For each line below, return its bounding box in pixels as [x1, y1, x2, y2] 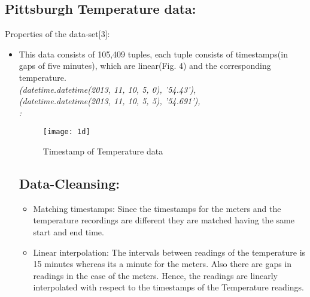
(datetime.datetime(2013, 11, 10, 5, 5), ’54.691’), [19, 95, 200, 107]
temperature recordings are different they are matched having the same [33, 214, 294, 226]
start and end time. [33, 226, 104, 238]
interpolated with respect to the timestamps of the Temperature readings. [33, 281, 304, 293]
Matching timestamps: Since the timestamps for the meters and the [33, 202, 281, 214]
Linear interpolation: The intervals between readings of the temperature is [33, 246, 306, 258]
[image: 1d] [42, 128, 90, 137]
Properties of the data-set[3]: [5, 28, 110, 40]
